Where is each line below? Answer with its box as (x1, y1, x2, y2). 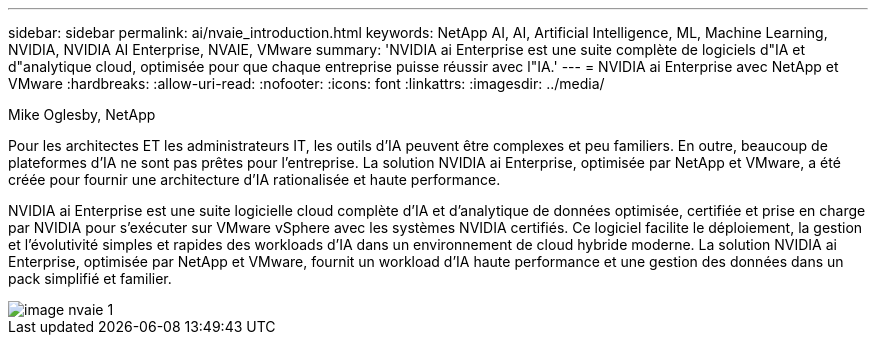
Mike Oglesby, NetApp (8, 106, 156, 123)
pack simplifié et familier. (8, 270, 172, 287)
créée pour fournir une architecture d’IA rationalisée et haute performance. (8, 171, 501, 188)
